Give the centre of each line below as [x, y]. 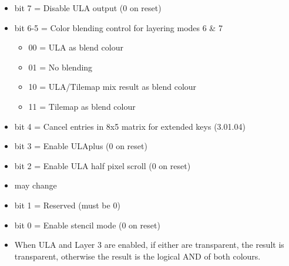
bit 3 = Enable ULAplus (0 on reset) [81, 146]
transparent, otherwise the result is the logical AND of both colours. [137, 256]
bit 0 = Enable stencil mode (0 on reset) [87, 225]
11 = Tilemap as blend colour [82, 106]
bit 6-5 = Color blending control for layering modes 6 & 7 [118, 27]
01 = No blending [61, 67]
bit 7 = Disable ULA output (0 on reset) [88, 8]
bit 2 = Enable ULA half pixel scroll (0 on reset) [103, 165]
